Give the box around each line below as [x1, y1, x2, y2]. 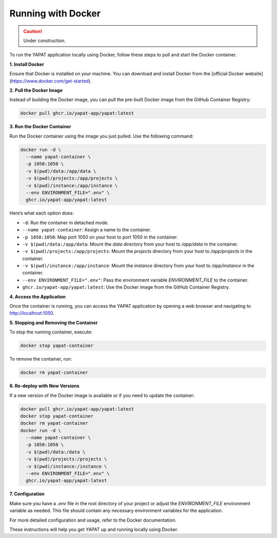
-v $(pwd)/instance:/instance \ [26, 463, 107, 469]
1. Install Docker [9, 61, 45, 67]
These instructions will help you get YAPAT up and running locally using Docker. [9, 526, 179, 532]
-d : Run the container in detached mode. [22, 220, 109, 226]
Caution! [23, 28, 43, 34]
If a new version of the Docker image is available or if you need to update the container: [9, 392, 195, 398]
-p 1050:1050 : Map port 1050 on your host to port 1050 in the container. [22, 234, 178, 240]
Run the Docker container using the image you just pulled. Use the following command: [9, 133, 194, 139]
